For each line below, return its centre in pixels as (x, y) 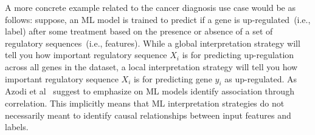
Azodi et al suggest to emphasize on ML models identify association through (150, 91)
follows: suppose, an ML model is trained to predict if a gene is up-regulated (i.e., (158, 19)
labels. (17, 127)
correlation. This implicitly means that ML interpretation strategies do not (145, 103)
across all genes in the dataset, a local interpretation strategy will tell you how (151, 66)
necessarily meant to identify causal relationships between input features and (148, 115)
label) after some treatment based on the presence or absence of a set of (139, 31)
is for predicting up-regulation (238, 55)
